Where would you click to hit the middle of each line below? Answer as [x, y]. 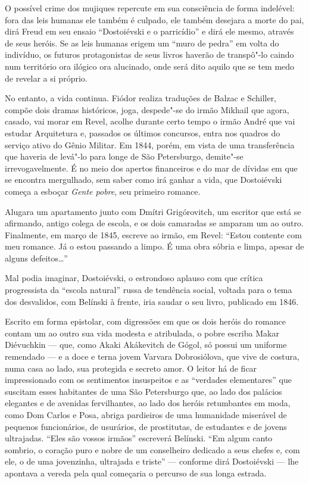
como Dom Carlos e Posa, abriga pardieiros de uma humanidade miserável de [146, 415]
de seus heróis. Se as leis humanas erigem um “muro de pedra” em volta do [142, 43]
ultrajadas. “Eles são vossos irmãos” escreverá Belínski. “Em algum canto [139, 438]
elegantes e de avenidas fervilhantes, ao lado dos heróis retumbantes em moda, [148, 403]
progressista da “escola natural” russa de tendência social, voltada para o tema [149, 290]
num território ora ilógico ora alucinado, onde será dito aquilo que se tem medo [150, 66]
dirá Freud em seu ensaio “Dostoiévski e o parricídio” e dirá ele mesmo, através [149, 31]
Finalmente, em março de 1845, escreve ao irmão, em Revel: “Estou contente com [153, 234]
